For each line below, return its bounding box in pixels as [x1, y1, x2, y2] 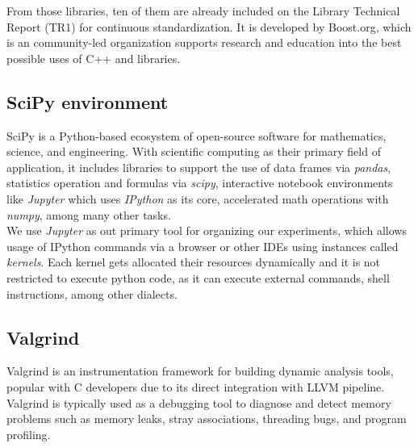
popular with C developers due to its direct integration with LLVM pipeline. [6, 378, 385, 395]
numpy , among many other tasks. [6, 206, 171, 223]
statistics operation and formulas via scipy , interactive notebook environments [6, 174, 393, 191]
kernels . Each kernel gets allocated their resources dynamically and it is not [6, 253, 381, 270]
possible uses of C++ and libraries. [6, 49, 181, 66]
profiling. [6, 425, 51, 442]
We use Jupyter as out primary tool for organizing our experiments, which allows [6, 222, 407, 239]
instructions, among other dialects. [6, 285, 178, 302]
